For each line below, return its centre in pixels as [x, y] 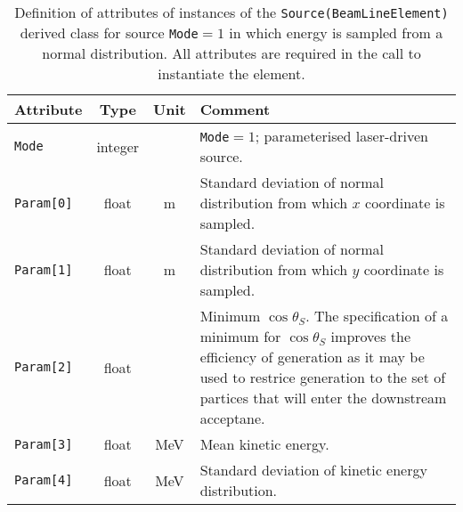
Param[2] [44, 367]
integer [118, 146]
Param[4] [44, 480]
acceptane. [232, 418]
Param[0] [44, 203]
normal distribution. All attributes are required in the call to [231, 53]
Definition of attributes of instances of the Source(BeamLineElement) [231, 12]
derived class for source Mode [109, 33]
